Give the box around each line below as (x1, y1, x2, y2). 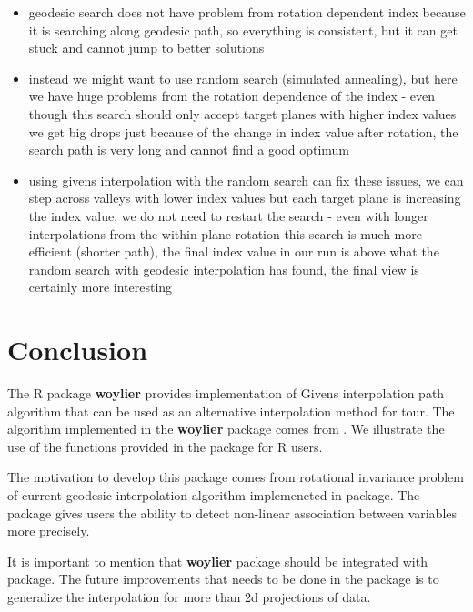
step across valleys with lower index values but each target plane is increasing (28, 188, 461, 207)
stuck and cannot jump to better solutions (28, 38, 265, 57)
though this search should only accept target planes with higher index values (28, 104, 457, 123)
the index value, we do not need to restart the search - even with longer (28, 206, 428, 225)
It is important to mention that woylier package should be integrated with (7, 551, 428, 570)
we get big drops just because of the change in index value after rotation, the (28, 122, 458, 141)
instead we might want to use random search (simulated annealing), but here (28, 68, 458, 87)
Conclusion (7, 331, 148, 368)
